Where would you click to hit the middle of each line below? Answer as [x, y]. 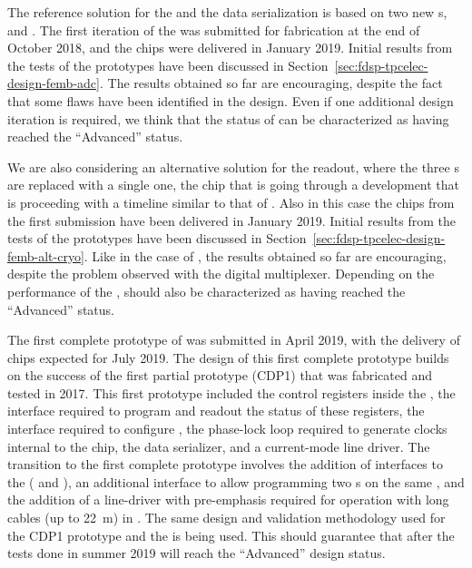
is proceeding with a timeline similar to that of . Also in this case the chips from [231, 202]
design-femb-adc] [54, 83]
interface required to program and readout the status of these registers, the [216, 411]
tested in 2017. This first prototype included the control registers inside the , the [231, 392]
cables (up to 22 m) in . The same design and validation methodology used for [226, 518]
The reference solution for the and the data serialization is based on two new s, [227, 12]
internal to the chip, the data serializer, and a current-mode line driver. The [219, 446]
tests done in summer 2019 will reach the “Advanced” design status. [197, 553]
